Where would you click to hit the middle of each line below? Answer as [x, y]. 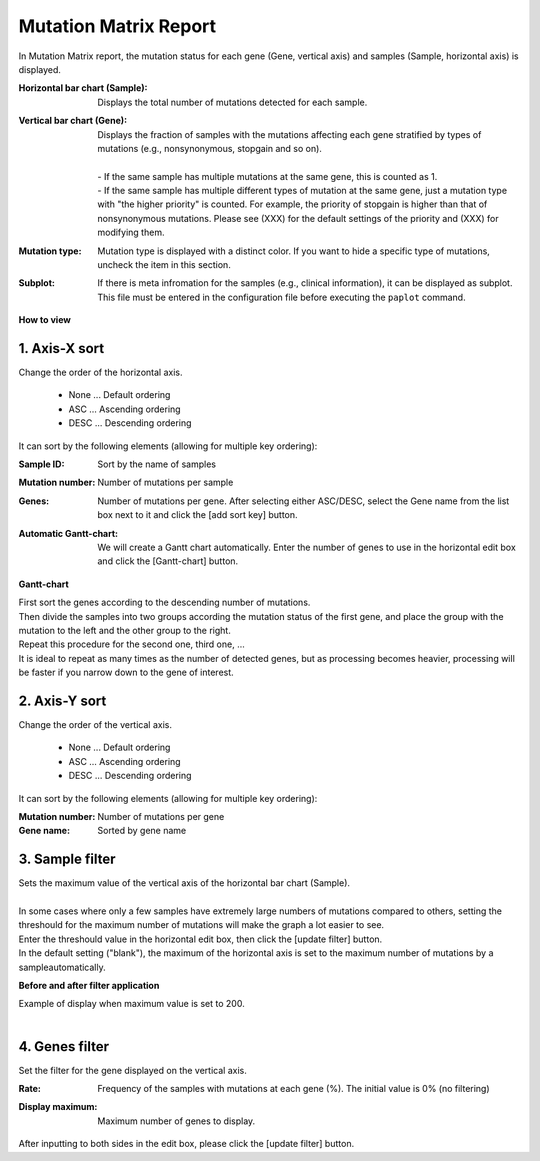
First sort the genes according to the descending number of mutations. [164, 602]
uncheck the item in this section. [164, 265]
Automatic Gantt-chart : [68, 533]
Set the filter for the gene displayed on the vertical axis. [132, 1070]
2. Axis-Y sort [62, 700]
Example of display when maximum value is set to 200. [131, 1004]
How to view [45, 320]
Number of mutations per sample [165, 482]
